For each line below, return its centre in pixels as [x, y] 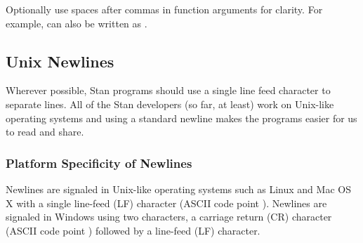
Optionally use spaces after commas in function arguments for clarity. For [164, 9]
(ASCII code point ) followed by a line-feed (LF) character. [133, 230]
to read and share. [45, 132]
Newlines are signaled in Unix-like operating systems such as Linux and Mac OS [178, 189]
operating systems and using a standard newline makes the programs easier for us [181, 118]
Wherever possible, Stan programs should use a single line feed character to [168, 90]
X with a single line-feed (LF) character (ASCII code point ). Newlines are [166, 203]
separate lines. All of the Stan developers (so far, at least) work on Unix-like [170, 104]
